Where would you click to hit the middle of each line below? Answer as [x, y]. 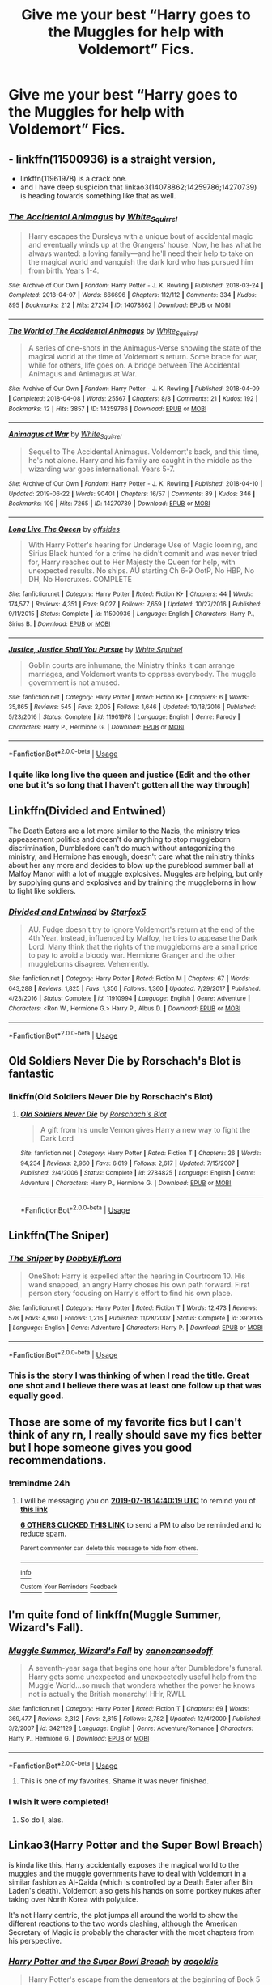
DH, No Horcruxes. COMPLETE [80, 580]
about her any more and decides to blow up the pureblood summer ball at [131, 865]
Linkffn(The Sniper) [59, 1235]
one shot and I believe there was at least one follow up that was [135, 1386]
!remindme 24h [39, 1483]
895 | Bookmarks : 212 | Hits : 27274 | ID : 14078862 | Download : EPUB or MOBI [119, 305]
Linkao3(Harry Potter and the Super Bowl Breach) [136, 1845]
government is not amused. [74, 682]
